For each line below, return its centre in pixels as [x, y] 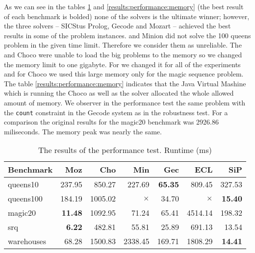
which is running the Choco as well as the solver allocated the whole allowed [119, 93]
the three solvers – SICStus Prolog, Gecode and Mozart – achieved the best [117, 26]
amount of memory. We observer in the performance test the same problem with [125, 102]
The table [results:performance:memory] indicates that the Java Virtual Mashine [125, 83]
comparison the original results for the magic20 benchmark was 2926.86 [111, 122]
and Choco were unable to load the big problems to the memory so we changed [123, 54]
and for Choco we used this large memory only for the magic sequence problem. [124, 74]
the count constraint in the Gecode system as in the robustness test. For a [116, 112]
